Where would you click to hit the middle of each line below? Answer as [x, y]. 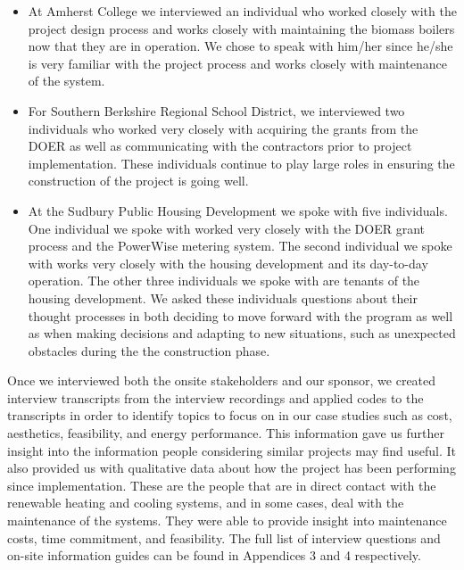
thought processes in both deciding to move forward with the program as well [240, 315]
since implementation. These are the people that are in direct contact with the [222, 485]
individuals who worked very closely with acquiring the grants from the [223, 128]
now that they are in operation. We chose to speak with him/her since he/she [240, 46]
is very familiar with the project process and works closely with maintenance [237, 63]
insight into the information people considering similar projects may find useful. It [232, 450]
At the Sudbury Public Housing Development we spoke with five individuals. [238, 210]
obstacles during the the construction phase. [149, 350]
